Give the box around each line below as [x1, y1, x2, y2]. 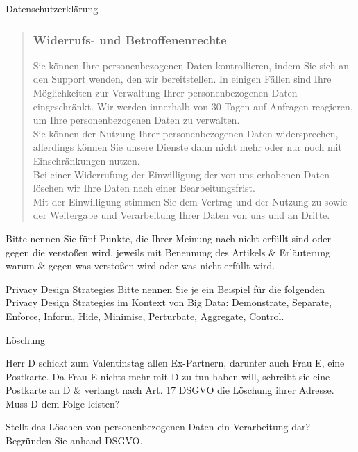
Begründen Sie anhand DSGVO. [6, 433, 143, 448]
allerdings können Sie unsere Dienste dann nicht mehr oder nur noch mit [33, 140, 342, 154]
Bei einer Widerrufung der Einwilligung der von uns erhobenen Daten [33, 167, 330, 181]
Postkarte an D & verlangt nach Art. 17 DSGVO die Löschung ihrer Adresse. [6, 383, 334, 397]
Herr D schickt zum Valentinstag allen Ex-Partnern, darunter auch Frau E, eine [6, 355, 345, 370]
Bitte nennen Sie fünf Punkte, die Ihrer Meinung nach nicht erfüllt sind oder [6, 231, 331, 245]
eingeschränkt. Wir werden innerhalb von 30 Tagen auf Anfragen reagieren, [33, 99, 353, 113]
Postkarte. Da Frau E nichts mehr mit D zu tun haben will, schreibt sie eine [6, 369, 330, 383]
